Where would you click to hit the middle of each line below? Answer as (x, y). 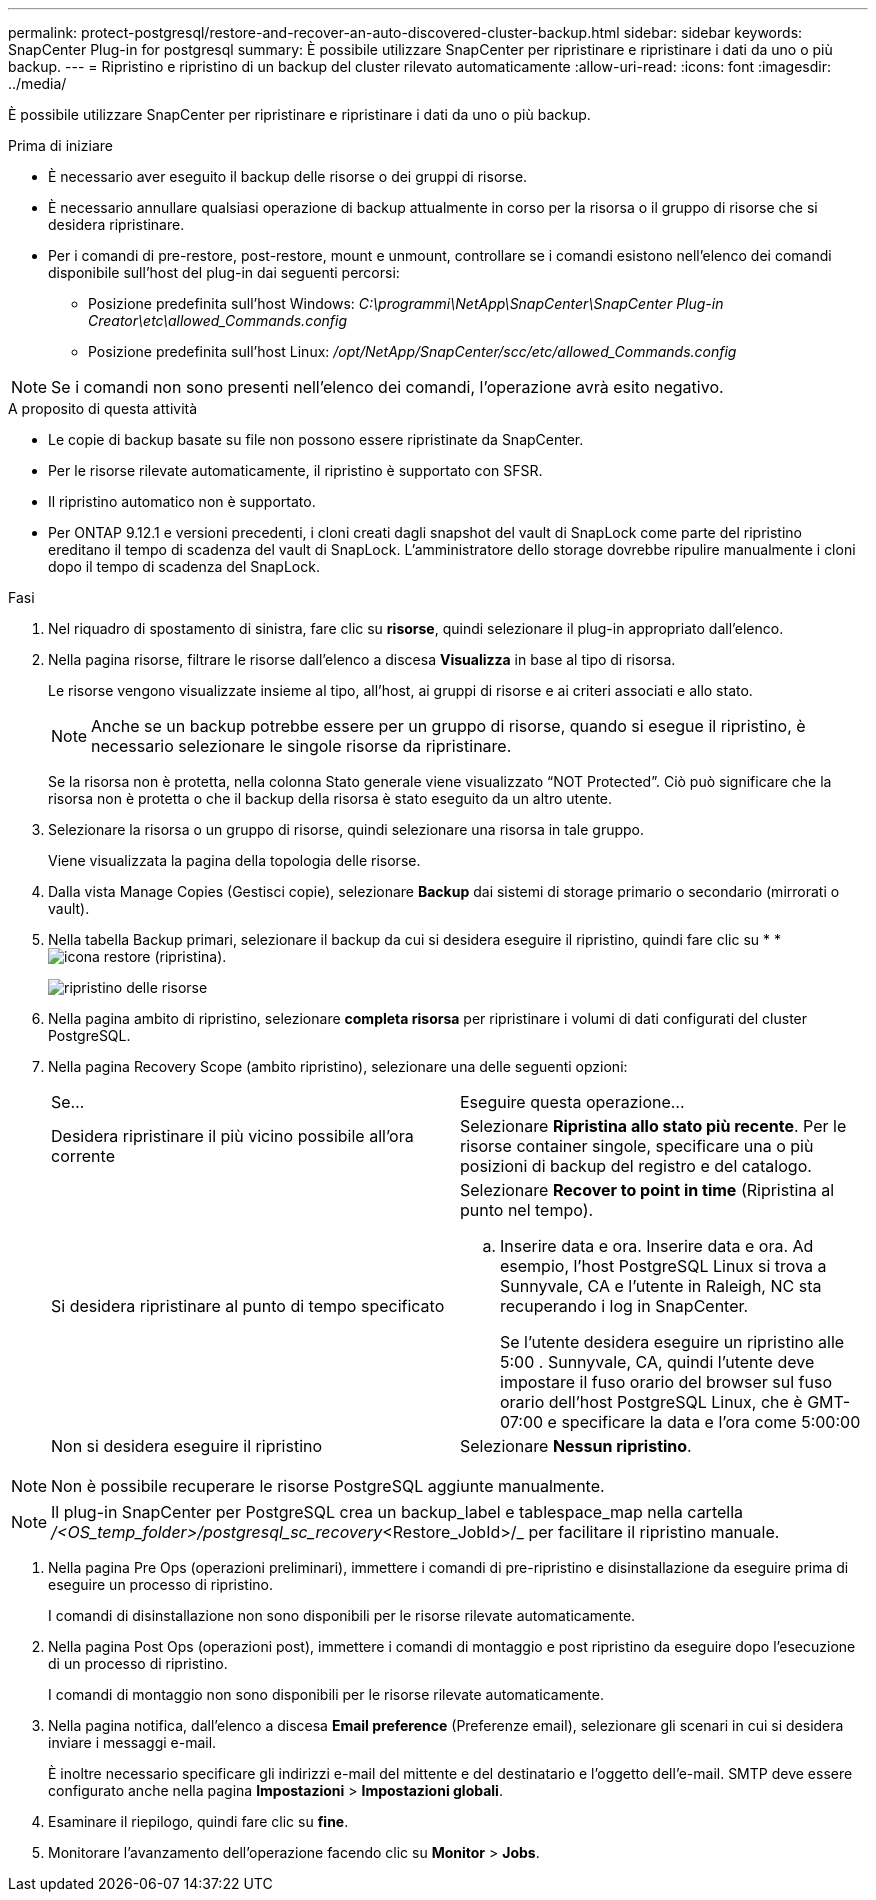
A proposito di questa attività (103, 408)
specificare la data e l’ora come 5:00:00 (711, 1422)
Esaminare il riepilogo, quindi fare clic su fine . (198, 1821)
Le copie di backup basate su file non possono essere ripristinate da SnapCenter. (316, 439)
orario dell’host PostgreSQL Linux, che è (651, 1402)
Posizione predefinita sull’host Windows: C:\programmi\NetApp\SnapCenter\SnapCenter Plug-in (406, 303)
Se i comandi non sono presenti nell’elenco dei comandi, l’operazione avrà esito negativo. (387, 387)
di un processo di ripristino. (138, 1663)
